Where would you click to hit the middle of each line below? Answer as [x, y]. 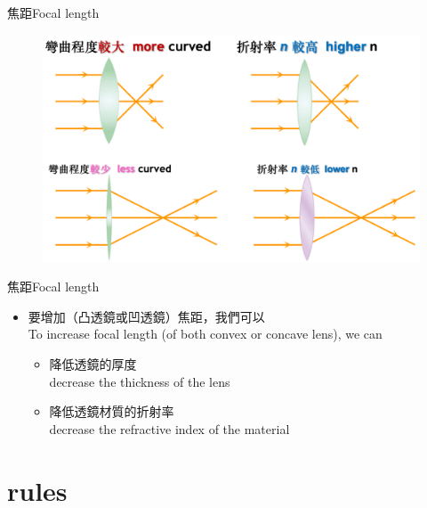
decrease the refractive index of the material [169, 428]
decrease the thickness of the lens [140, 381]
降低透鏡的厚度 [93, 364]
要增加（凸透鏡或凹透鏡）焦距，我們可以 [146, 316]
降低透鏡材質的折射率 [112, 411]
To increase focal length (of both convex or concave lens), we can [205, 334]
